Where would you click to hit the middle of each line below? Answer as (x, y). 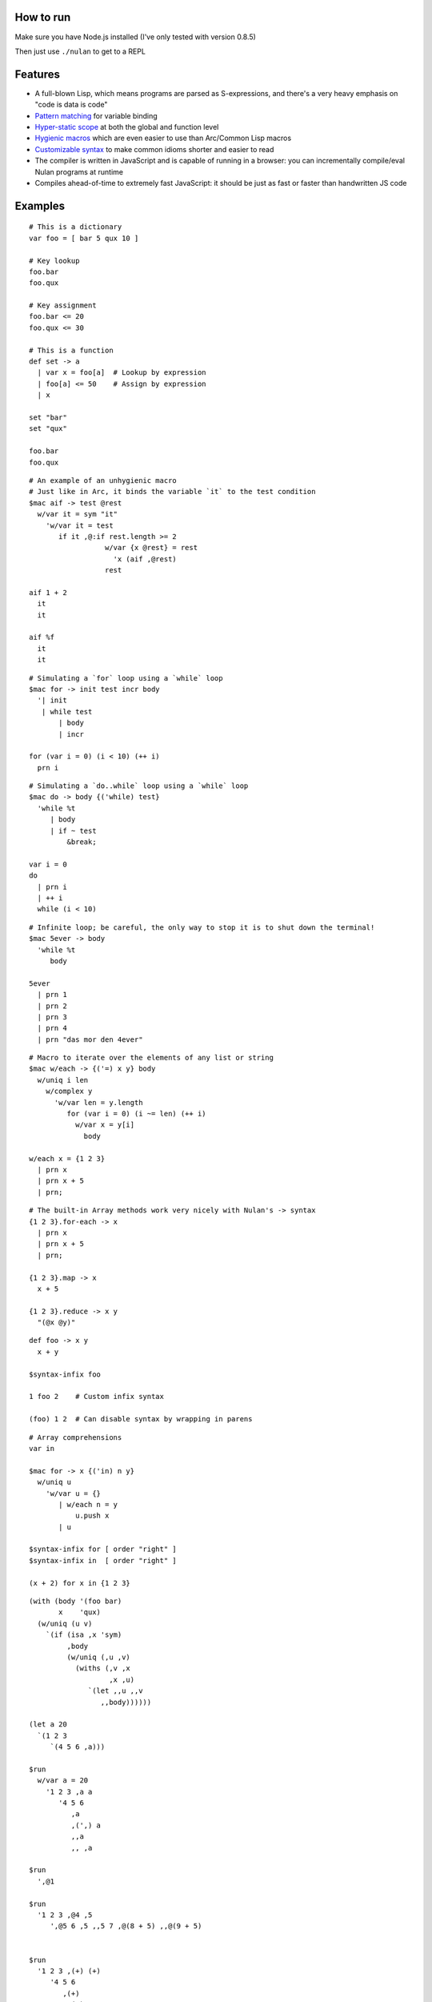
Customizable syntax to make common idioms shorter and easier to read (154, 149)
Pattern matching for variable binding (96, 115)
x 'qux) (80, 1612)
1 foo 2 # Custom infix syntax (96, 1397)
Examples (40, 205)
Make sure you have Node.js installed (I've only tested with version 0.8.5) (135, 37)
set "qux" (48, 429)
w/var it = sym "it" (78, 514)
